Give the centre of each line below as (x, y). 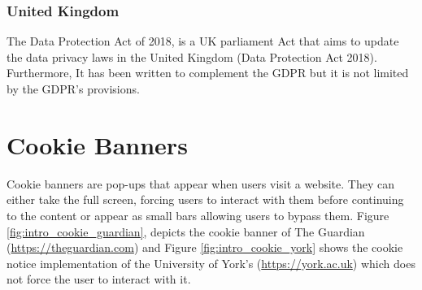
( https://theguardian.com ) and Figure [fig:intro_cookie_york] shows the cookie (205, 247)
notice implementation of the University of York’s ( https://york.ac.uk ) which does (211, 263)
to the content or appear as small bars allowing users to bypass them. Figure (198, 215)
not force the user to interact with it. (99, 279)
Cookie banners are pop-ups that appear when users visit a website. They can (200, 183)
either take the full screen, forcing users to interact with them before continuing (205, 199)
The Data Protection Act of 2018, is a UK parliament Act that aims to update (203, 41)
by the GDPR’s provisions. (73, 89)
